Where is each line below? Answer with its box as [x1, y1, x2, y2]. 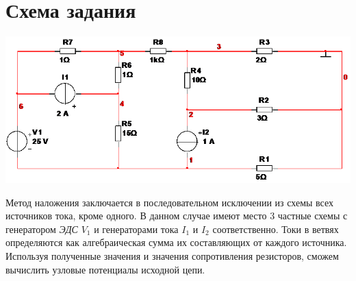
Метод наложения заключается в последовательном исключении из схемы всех [5, 195, 334, 209]
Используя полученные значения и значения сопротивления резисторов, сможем [5, 248, 339, 262]
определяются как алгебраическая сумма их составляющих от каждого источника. [5, 235, 347, 249]
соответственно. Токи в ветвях [212, 221, 339, 236]
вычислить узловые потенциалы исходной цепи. [5, 262, 205, 276]
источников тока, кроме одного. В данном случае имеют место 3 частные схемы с [5, 208, 348, 223]
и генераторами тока [94, 221, 179, 236]
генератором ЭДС [5, 221, 78, 236]
